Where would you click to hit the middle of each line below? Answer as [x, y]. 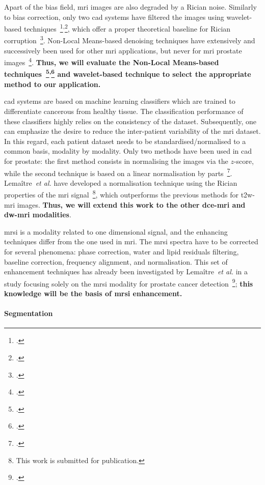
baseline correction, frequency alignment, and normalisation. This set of [116, 261]
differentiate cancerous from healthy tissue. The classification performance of [124, 111]
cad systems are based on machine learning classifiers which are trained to [120, 101]
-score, [244, 161]
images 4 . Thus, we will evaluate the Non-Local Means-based [112, 61]
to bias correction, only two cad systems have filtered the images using [114, 17]
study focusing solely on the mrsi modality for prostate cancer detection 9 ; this [129, 282]
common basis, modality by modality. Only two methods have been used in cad [128, 151]
